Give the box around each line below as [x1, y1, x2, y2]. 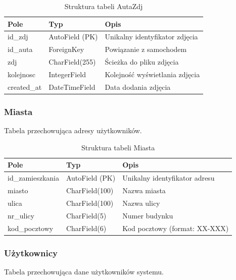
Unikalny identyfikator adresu [122, 173, 215, 183]
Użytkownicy [4, 246, 58, 259]
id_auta [8, 44, 33, 54]
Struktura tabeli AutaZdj [64, 1, 143, 11]
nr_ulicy [8, 210, 34, 220]
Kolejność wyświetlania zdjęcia [105, 69, 200, 79]
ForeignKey [49, 44, 84, 54]
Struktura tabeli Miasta [81, 142, 155, 152]
